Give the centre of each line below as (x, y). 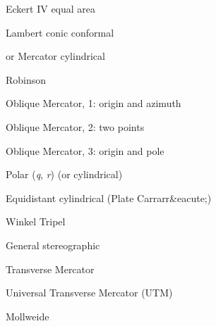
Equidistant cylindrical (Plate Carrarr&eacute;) (109, 198)
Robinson (26, 79)
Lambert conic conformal (60, 32)
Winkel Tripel (36, 221)
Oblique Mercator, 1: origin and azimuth (94, 103)
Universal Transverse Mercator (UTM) (89, 293)
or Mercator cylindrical (55, 56)
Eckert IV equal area (51, 8)
